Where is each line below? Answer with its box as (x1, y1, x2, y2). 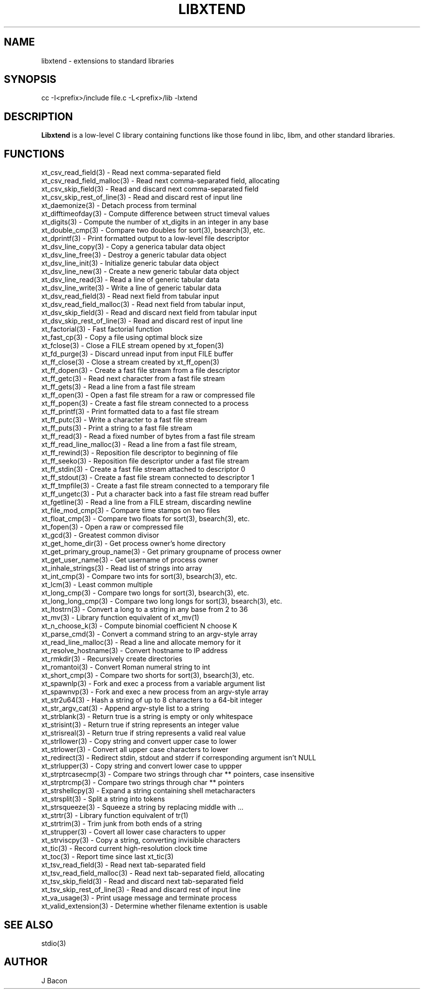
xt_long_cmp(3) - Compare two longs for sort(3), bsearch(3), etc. (41, 589, 249, 597)
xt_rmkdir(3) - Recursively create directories (41, 655, 182, 663)
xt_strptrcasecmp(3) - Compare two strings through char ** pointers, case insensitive (41, 770, 315, 779)
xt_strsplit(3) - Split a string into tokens (41, 795, 165, 803)
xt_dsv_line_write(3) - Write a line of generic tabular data (41, 284, 222, 292)
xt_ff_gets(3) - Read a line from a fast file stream (41, 383, 196, 391)
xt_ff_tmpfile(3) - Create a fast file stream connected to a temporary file (41, 481, 270, 490)
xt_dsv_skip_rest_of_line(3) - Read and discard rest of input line (41, 317, 243, 325)
